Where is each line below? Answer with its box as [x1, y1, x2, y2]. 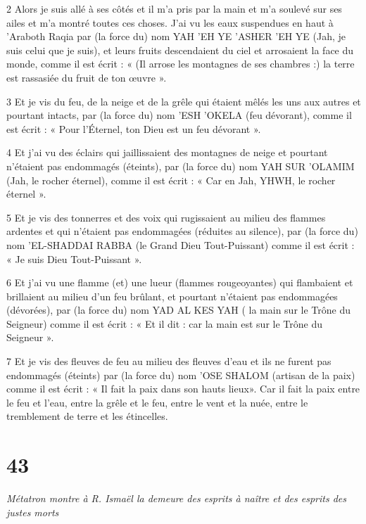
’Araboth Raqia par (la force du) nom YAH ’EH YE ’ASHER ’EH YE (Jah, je [6, 29, 346, 44]
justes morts [6, 504, 59, 519]
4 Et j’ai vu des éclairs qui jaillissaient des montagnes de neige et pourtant [6, 145, 328, 160]
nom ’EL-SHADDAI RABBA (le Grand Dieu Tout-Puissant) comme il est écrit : [6, 237, 355, 252]
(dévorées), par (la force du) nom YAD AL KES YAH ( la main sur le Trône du [6, 302, 351, 317]
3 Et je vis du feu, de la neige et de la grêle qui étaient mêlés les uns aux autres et [6, 94, 361, 108]
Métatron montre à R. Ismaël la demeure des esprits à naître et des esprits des [6, 491, 346, 506]
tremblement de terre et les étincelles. [6, 409, 168, 423]
